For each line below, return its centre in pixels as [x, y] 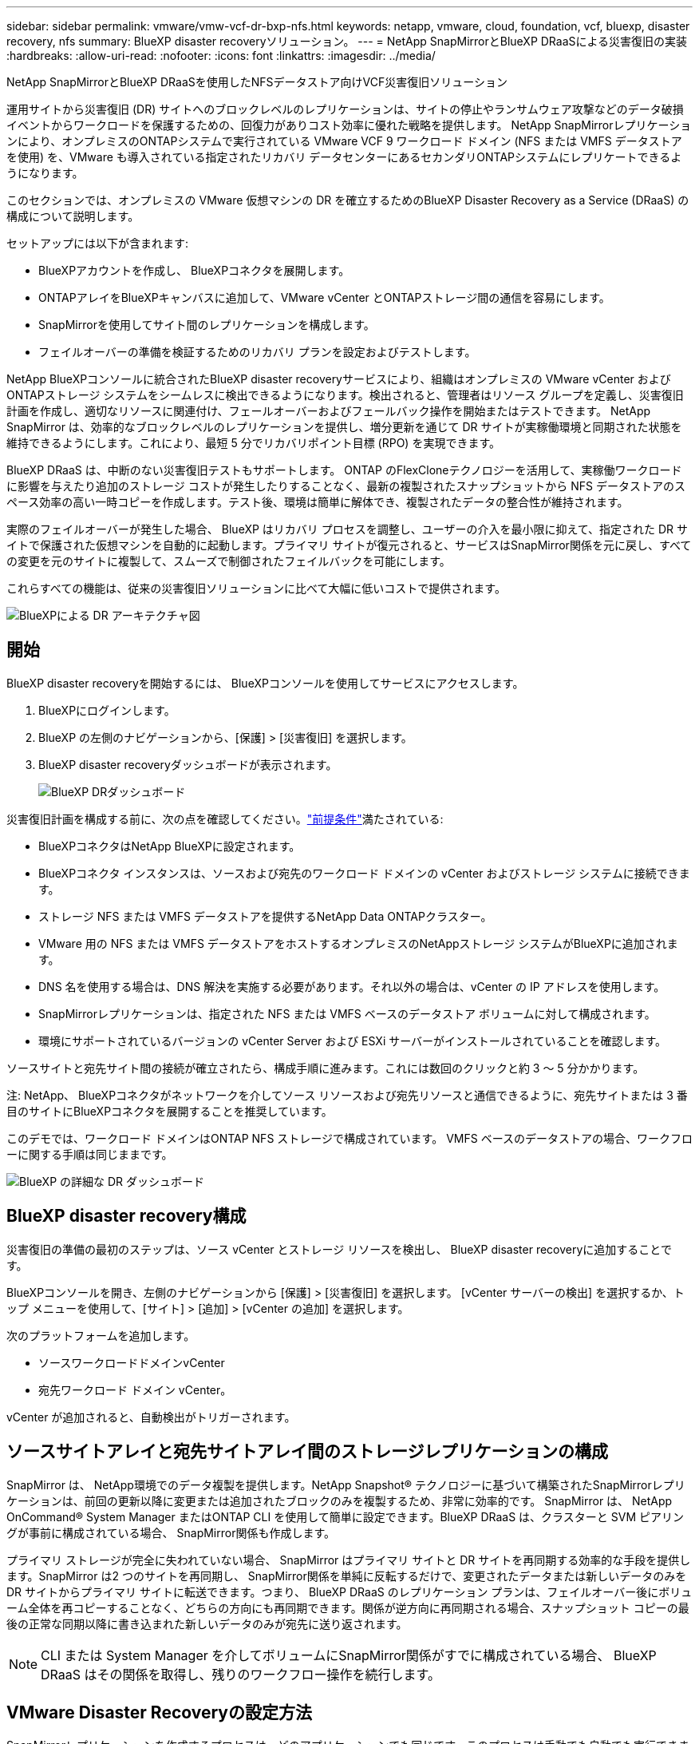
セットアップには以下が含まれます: [98, 243]
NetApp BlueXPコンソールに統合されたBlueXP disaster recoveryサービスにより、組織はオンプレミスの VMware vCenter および [339, 379]
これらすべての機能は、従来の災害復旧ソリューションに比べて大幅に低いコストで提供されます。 [256, 588]
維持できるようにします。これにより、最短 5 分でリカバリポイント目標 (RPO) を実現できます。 [254, 443]
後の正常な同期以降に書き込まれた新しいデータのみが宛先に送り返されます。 [207, 1623]
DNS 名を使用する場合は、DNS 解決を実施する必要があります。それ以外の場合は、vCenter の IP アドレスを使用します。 [352, 986]
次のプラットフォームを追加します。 [101, 1335]
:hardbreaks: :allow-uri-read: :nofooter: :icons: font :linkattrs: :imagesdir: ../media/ [221, 55]
